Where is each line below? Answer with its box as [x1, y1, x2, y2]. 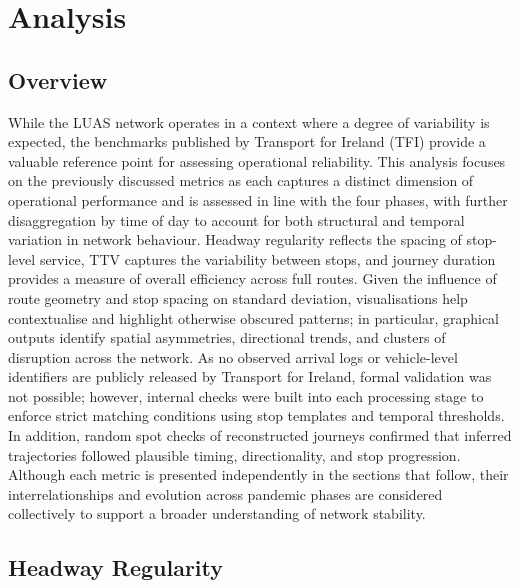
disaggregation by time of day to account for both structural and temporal [8, 209, 465, 230]
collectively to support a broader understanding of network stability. [8, 503, 426, 524]
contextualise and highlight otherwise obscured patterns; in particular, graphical [8, 307, 499, 328]
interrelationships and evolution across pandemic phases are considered [8, 483, 443, 504]
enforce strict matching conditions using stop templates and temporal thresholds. [8, 405, 505, 426]
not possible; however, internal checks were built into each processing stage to [8, 385, 484, 406]
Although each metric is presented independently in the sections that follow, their [8, 464, 509, 485]
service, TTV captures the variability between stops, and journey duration [39, 248, 496, 269]
